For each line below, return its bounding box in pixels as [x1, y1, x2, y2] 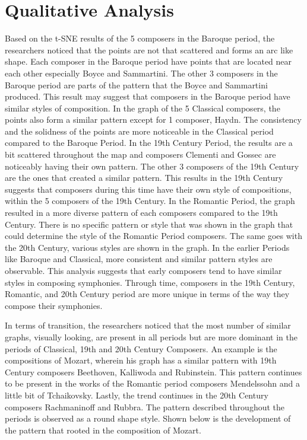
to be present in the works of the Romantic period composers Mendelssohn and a [5, 377, 300, 390]
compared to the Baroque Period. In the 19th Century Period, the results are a [5, 136, 293, 149]
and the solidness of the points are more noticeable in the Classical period [5, 125, 274, 137]
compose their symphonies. [5, 299, 103, 311]
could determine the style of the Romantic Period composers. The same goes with [5, 229, 302, 242]
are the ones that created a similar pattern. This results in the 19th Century [5, 171, 283, 184]
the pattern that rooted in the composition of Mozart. [5, 423, 201, 436]
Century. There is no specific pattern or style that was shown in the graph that [5, 218, 293, 230]
